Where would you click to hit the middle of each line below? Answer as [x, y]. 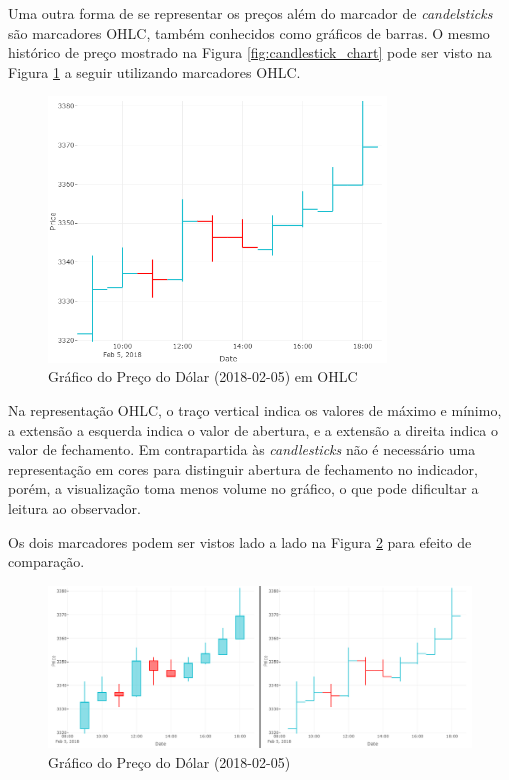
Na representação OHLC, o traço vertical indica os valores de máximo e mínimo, [255, 409]
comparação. [46, 561]
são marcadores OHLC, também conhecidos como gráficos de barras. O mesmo [249, 32]
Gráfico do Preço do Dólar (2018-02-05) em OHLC [203, 376]
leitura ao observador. [74, 507]
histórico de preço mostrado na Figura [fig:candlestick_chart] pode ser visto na [250, 52]
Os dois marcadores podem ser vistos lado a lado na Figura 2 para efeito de [240, 541]
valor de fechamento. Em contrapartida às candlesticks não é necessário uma [242, 449]
